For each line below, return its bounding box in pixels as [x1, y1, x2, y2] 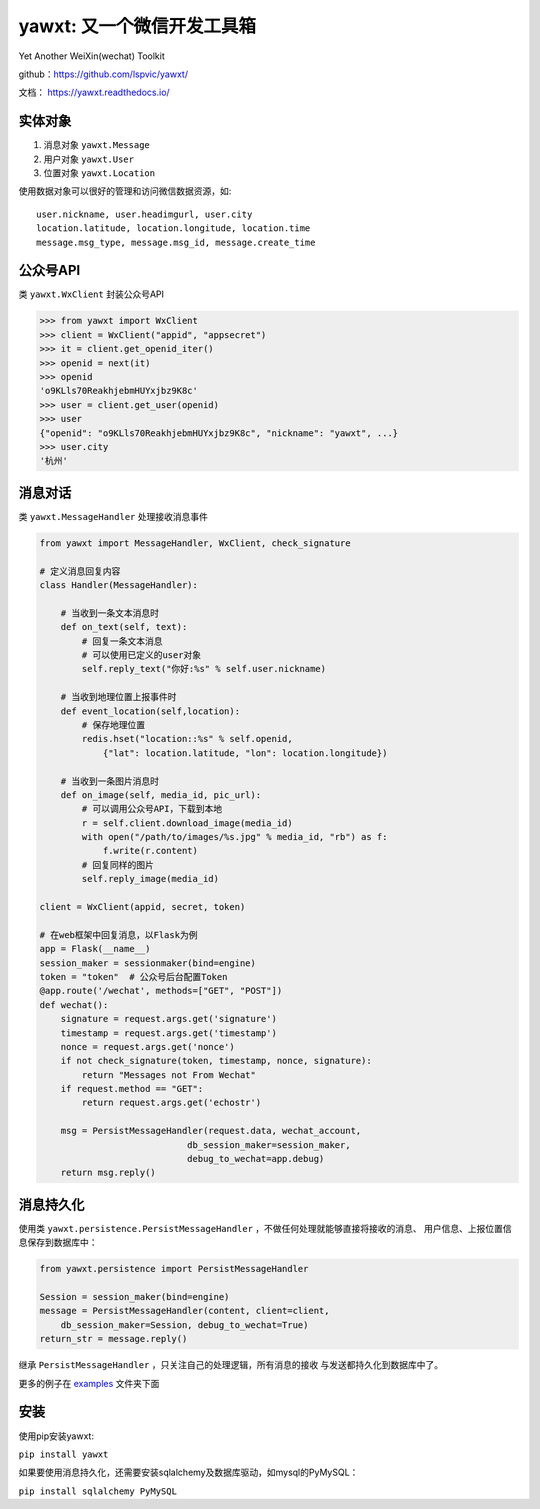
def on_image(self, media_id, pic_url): [60, 789, 262, 800]
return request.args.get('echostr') [81, 1097, 262, 1109]
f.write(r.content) [102, 845, 199, 857]
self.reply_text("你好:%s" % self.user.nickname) [81, 663, 327, 675]
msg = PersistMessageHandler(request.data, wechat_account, [60, 1125, 362, 1137]
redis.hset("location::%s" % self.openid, [81, 733, 294, 745]
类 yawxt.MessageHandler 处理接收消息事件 [18, 510, 209, 522]
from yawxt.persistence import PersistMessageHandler [39, 1263, 309, 1275]
